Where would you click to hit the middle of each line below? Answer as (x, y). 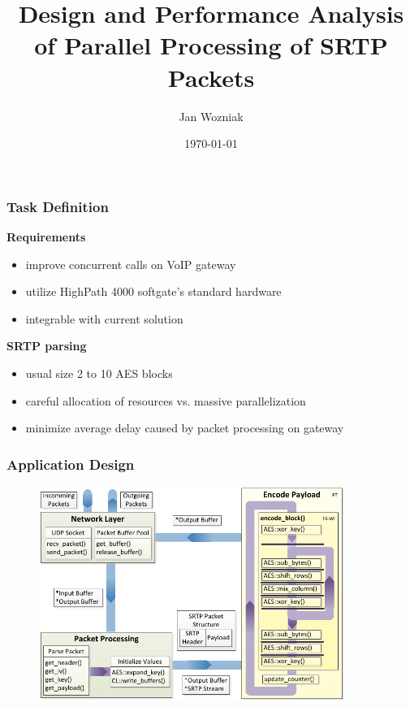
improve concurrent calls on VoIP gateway (131, 264)
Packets (211, 77)
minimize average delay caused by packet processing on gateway (185, 428)
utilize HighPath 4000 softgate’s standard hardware (153, 291)
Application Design (71, 464)
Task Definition (58, 206)
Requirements (46, 236)
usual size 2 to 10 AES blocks (99, 373)
